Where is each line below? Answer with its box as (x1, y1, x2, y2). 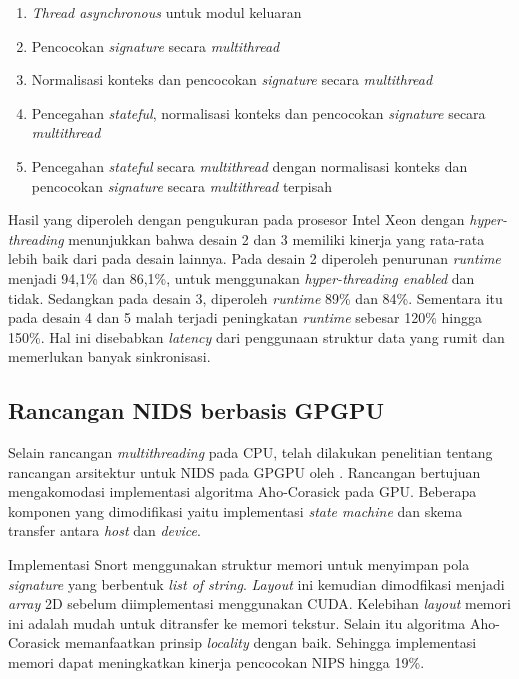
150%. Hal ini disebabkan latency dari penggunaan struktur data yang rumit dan (8, 326, 505, 347)
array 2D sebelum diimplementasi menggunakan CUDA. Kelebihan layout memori (8, 593, 511, 614)
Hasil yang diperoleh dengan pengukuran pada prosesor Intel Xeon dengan (8, 209, 465, 230)
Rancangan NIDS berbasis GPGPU (8, 395, 385, 426)
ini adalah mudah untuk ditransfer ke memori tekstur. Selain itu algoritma (8, 612, 466, 633)
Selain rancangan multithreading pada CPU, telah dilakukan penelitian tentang (8, 442, 493, 463)
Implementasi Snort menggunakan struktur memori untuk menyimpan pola (8, 554, 470, 575)
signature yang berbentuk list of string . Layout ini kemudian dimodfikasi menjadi (8, 573, 505, 594)
